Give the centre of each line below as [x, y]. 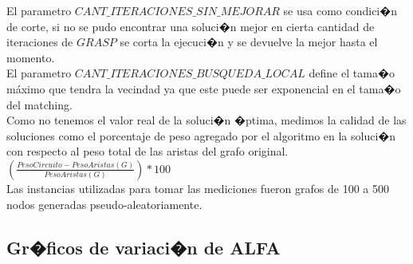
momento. [31, 57]
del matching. [39, 104]
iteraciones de [40, 42]
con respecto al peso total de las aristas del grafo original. [147, 151]
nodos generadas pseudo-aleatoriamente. [104, 204]
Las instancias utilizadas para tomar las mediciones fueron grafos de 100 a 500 [198, 188]
